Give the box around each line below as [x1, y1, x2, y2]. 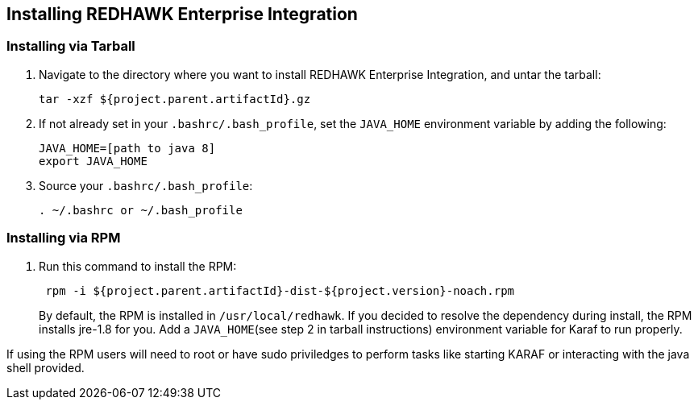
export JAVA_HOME [39, 154, 147, 168]
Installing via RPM [6, 230, 121, 246]
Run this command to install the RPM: [39, 259, 237, 273]
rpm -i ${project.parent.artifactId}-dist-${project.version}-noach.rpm [45, 284, 515, 297]
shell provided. [6, 360, 85, 375]
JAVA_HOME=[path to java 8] [39, 141, 216, 155]
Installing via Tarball [6, 38, 135, 55]
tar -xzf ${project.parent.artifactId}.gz [39, 92, 311, 106]
